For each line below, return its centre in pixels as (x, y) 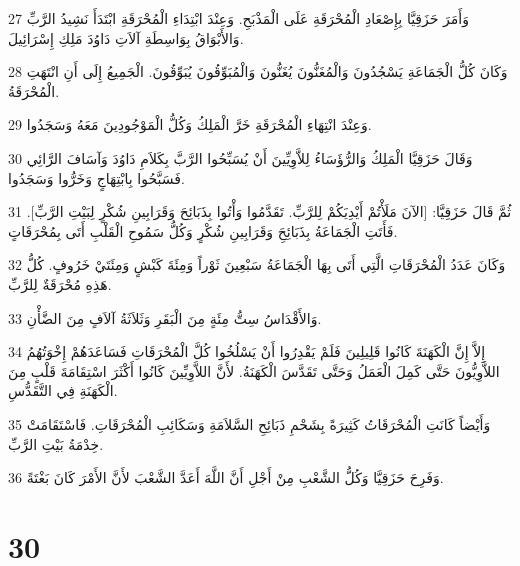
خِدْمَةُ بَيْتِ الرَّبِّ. (56, 443)
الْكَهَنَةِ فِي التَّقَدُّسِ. (63, 390)
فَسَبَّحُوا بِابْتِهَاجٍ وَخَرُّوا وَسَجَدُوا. (96, 177)
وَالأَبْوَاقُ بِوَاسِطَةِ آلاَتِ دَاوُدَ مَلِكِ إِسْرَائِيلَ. (126, 37)
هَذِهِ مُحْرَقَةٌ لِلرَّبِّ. (60, 283)
